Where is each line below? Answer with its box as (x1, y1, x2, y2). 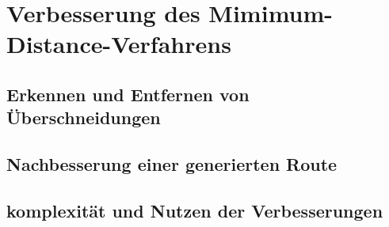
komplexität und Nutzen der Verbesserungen (6, 198, 383, 222)
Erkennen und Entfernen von (6, 81, 250, 106)
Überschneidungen (6, 105, 161, 130)
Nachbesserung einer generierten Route (6, 152, 338, 176)
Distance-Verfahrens (6, 28, 231, 60)
